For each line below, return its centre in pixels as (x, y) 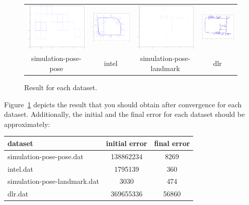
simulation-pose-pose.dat (46, 156)
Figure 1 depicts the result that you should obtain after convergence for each (123, 104)
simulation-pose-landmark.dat (53, 181)
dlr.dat (18, 194)
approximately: (27, 124)
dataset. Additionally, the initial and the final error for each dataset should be (124, 114)
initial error (127, 143)
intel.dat (20, 168)
